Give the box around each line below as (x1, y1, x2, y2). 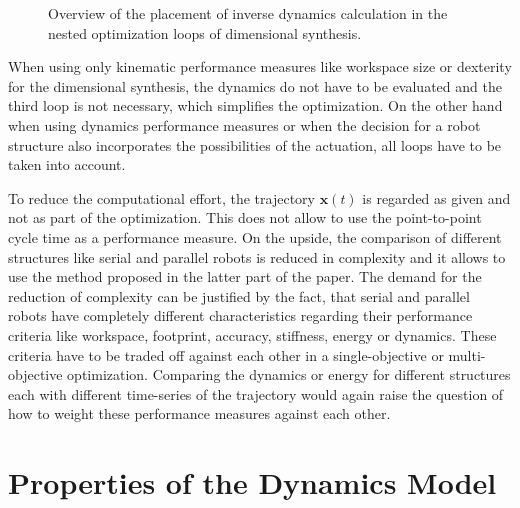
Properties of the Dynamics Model (8, 462, 497, 503)
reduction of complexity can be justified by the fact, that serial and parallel (8, 285, 470, 306)
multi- (448, 344, 486, 365)
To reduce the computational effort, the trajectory (8, 187, 315, 208)
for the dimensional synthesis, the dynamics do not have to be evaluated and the (8, 75, 502, 96)
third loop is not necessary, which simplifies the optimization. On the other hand (8, 95, 503, 116)
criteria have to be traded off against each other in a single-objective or (8, 344, 444, 365)
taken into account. (8, 154, 126, 175)
